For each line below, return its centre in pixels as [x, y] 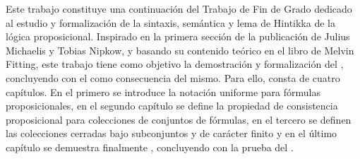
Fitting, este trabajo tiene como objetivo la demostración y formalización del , [175, 64]
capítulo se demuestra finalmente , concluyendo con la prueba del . [150, 147]
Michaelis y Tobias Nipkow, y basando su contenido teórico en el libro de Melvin [180, 50]
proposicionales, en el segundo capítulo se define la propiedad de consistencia [172, 106]
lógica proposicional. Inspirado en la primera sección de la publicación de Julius [178, 36]
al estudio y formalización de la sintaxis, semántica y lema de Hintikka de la [170, 22]
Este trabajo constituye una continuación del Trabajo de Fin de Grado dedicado [179, 8]
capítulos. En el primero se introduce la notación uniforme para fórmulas [163, 92]
